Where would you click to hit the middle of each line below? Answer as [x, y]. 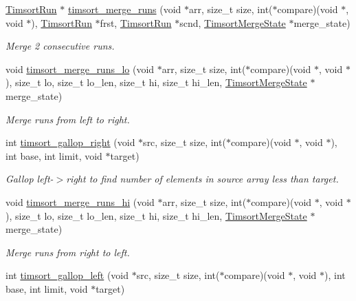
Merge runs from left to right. [68, 119]
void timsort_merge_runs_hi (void [80, 201]
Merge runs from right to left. [68, 252]
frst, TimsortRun [136, 22]
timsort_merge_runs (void [124, 9]
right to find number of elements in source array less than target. [202, 179]
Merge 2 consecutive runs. [60, 46]
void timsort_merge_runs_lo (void [80, 69]
